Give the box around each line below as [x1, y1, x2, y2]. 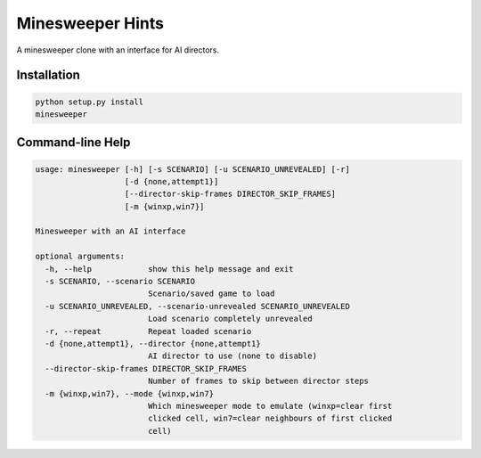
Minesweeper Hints [16, 13, 165, 33]
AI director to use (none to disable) [147, 351, 318, 361]
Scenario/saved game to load [147, 289, 275, 299]
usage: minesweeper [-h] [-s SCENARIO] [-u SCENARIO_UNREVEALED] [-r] [35, 164, 351, 174]
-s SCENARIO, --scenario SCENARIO [45, 276, 196, 287]
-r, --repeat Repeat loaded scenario [45, 326, 252, 336]
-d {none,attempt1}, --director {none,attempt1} [45, 339, 262, 348]
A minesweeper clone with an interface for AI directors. [16, 45, 220, 55]
